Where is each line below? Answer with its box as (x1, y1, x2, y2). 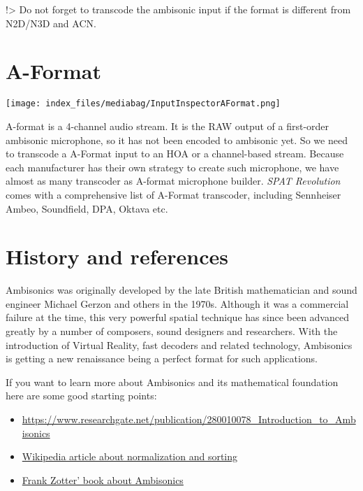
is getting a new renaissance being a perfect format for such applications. (6, 351, 318, 366)
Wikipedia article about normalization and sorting (22, 449, 238, 464)
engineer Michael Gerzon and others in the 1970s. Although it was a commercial (6, 296, 349, 311)
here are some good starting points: (6, 388, 157, 403)
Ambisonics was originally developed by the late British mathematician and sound (6, 283, 357, 297)
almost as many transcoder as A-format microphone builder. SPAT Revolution (6, 173, 341, 188)
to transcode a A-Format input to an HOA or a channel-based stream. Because (6, 146, 344, 161)
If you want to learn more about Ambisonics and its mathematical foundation (6, 374, 339, 389)
